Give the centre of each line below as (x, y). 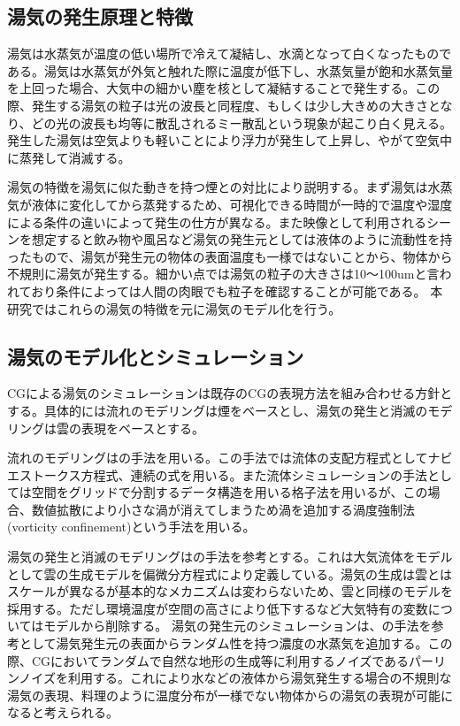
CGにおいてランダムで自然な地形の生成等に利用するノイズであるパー (233, 660)
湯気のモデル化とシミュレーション (156, 356)
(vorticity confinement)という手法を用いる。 (131, 527)
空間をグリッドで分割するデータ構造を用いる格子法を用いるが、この (230, 492)
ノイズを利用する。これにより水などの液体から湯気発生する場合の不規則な (235, 678)
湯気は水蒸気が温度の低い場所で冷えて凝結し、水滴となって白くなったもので (230, 53)
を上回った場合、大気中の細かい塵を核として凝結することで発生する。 (211, 88)
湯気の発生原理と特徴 (100, 16)
